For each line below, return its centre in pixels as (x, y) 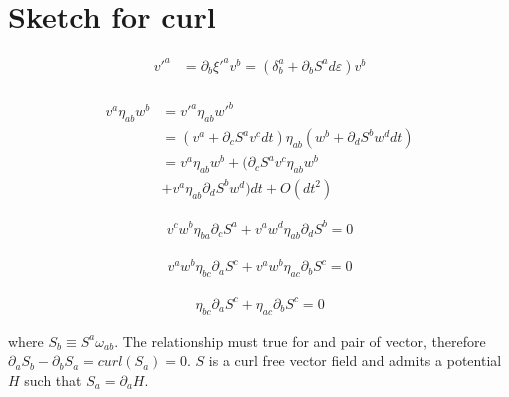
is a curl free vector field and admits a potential (355, 360)
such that (53, 379)
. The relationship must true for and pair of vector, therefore (300, 340)
